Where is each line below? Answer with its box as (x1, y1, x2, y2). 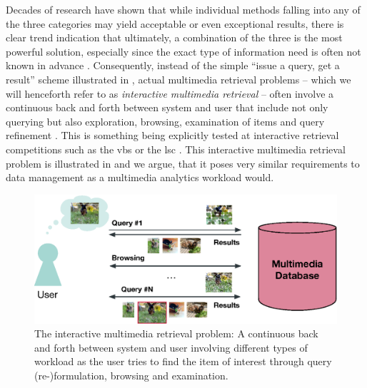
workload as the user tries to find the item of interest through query (34, 354, 332, 369)
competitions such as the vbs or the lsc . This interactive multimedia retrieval (6, 141, 346, 156)
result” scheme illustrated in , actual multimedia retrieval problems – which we (6, 71, 351, 86)
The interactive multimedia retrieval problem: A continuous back (34, 326, 318, 341)
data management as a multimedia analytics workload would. (6, 170, 274, 185)
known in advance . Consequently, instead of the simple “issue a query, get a (6, 58, 340, 73)
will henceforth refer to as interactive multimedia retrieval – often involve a (6, 86, 334, 101)
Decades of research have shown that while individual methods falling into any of (6, 2, 361, 16)
